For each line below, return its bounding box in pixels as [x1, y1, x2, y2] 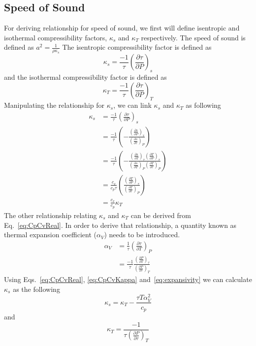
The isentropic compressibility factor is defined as [62, 42, 212, 52]
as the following [13, 283, 60, 294]
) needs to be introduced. [104, 229, 180, 240]
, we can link [113, 100, 152, 110]
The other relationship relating [4, 210, 97, 220]
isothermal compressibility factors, [4, 32, 107, 42]
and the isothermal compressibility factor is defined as [4, 72, 167, 82]
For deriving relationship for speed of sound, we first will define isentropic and [4, 23, 240, 33]
